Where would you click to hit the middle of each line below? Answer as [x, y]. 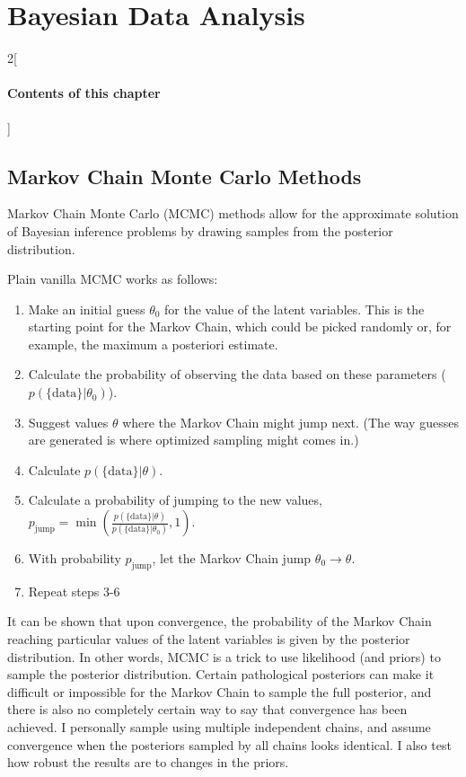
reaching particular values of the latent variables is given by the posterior [209, 639]
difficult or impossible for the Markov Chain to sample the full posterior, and [220, 691]
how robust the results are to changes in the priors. [148, 762]
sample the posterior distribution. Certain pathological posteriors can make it [221, 674]
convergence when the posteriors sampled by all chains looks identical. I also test [229, 744]
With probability [75, 558]
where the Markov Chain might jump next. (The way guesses [290, 422]
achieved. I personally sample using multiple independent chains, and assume [219, 726]
